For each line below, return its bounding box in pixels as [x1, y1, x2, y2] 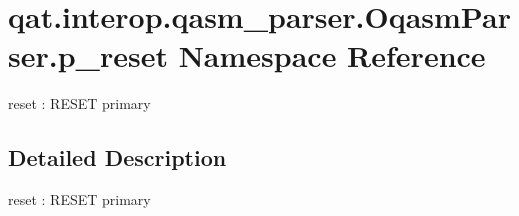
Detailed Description [8, 142, 227, 173]
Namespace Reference [178, 35, 486, 76]
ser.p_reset [8, 35, 168, 76]
